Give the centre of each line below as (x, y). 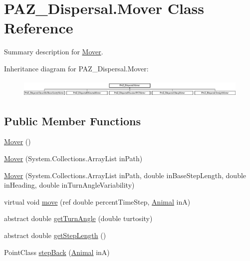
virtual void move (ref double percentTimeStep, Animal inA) (97, 201)
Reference (39, 28)
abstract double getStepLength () (55, 235)
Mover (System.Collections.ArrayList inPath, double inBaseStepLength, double (125, 175)
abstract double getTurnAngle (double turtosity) (78, 218)
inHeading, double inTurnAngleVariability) (69, 185)
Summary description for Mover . (54, 52)
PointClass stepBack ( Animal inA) (57, 252)
